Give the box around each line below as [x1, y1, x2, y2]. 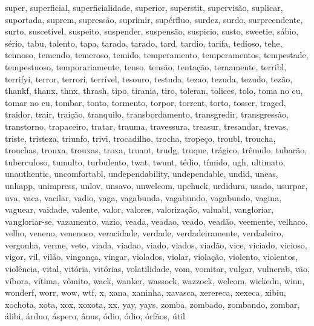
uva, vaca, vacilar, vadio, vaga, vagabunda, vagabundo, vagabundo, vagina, [5, 191, 282, 204]
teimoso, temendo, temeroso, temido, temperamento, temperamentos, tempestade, [5, 48, 309, 61]
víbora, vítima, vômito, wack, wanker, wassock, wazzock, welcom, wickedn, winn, [5, 274, 305, 287]
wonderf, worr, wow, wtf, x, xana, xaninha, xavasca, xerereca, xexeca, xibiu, [5, 286, 286, 299]
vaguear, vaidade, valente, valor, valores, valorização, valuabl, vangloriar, [5, 203, 274, 216]
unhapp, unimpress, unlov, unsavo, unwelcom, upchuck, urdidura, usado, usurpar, [5, 179, 308, 191]
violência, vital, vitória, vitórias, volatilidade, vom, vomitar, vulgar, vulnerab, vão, [5, 262, 310, 275]
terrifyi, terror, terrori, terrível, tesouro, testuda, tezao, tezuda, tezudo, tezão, [5, 72, 293, 85]
